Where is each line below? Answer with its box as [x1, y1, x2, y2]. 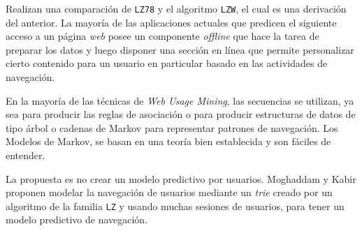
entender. [6, 148, 45, 162]
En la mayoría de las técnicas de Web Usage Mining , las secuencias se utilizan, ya [6, 93, 354, 107]
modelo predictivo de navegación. [6, 212, 148, 227]
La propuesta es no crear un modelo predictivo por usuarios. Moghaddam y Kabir [6, 171, 356, 186]
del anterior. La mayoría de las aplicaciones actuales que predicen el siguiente [6, 15, 337, 29]
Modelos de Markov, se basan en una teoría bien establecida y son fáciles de [6, 134, 331, 149]
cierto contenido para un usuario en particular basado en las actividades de [6, 56, 328, 70]
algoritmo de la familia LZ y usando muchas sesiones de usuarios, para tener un [6, 198, 345, 213]
